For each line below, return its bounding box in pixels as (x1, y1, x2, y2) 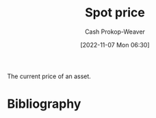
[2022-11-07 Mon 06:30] (80, 40, 150, 49)
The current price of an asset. (7, 72, 91, 80)
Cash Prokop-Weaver (84, 27, 146, 36)
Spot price (85, 5, 145, 21)
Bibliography (7, 96, 81, 112)
